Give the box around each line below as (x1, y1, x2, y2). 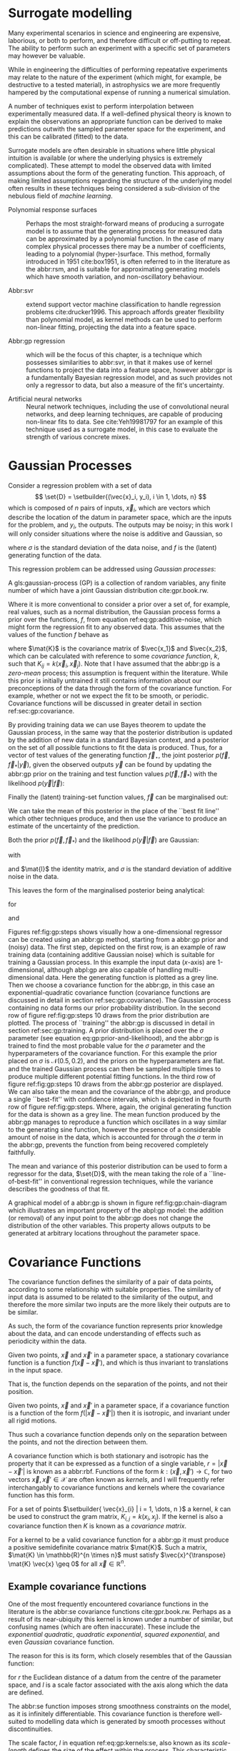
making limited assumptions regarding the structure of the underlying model (8, 176, 232, 185)
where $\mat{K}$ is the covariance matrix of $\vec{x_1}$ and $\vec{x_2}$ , (8, 644, 228, 653)
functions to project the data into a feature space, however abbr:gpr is (26, 366, 233, 374)
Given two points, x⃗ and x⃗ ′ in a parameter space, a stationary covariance (8, 1351, 229, 1360)
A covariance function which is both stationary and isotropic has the (8, 1452, 209, 1460)
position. (8, 1388, 34, 1396)
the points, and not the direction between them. (8, 1438, 149, 1447)
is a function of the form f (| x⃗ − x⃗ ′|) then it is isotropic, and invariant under (8, 1409, 231, 1418)
